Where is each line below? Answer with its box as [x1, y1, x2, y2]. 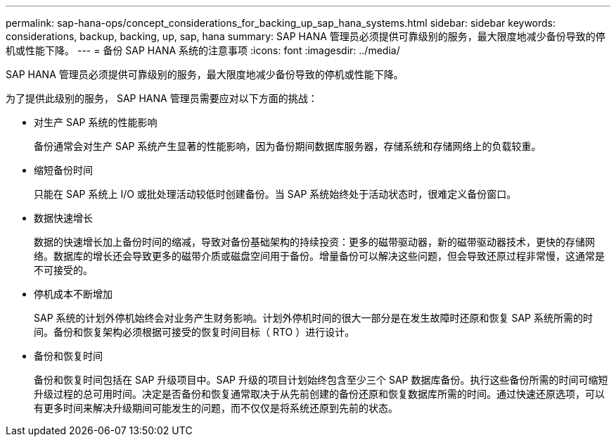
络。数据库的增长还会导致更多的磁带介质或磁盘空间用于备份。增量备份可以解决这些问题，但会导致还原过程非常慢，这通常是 [34, 250, 605, 262]
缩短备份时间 [34, 164, 93, 176]
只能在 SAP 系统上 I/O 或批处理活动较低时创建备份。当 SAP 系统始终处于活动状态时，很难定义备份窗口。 [34, 188, 517, 200]
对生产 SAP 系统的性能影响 [34, 116, 158, 128]
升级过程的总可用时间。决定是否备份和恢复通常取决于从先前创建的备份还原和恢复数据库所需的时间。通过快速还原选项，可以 [34, 388, 605, 400]
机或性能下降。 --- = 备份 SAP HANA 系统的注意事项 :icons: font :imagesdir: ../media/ [6, 44, 400, 56]
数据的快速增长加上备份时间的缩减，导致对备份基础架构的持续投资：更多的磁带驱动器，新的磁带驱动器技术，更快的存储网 [34, 236, 595, 248]
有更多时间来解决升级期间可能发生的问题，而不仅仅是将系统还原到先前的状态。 [34, 402, 398, 414]
